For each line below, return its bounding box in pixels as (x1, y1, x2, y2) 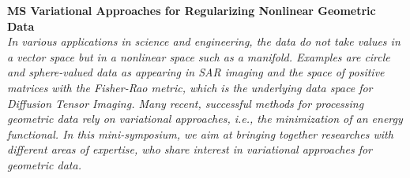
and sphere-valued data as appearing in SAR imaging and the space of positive (7, 64, 385, 80)
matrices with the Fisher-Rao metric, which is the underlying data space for (7, 79, 373, 95)
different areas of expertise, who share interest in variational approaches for (7, 141, 373, 158)
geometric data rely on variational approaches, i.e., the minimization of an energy (7, 110, 403, 127)
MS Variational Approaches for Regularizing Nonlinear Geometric (7, 2, 376, 18)
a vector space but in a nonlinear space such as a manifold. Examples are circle (7, 48, 390, 65)
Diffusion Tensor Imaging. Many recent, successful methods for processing (7, 95, 364, 111)
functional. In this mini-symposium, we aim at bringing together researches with (7, 125, 393, 142)
